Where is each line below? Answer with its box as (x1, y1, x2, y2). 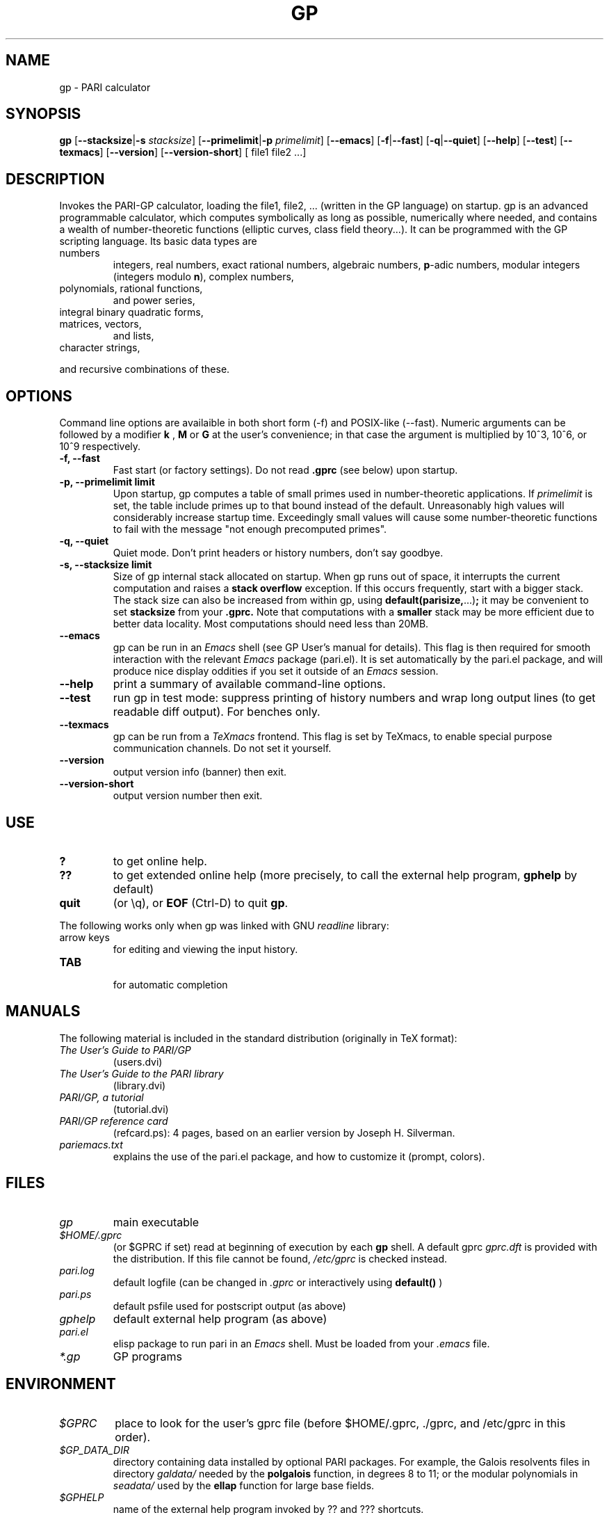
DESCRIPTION (6, 170, 105, 188)
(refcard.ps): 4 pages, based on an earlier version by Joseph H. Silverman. (113, 1126, 455, 1139)
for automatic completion (113, 978, 228, 991)
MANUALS (6, 1002, 81, 1020)
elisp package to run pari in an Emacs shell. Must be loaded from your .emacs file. (113, 1337, 490, 1349)
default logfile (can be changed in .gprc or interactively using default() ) (113, 1276, 443, 1288)
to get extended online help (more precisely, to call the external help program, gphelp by (113, 867, 578, 882)
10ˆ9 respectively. (59, 440, 141, 453)
